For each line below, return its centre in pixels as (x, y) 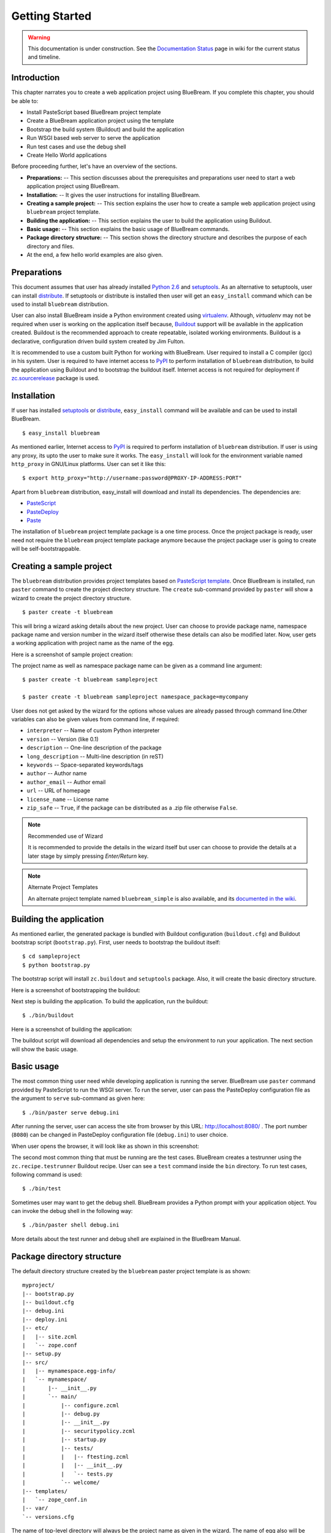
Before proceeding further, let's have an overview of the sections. (94, 166)
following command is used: (47, 1174)
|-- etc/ (35, 1328)
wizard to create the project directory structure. (71, 598)
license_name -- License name (68, 799)
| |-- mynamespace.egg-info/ (69, 1371)
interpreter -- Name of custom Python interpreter (93, 730)
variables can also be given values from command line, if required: (95, 719)
